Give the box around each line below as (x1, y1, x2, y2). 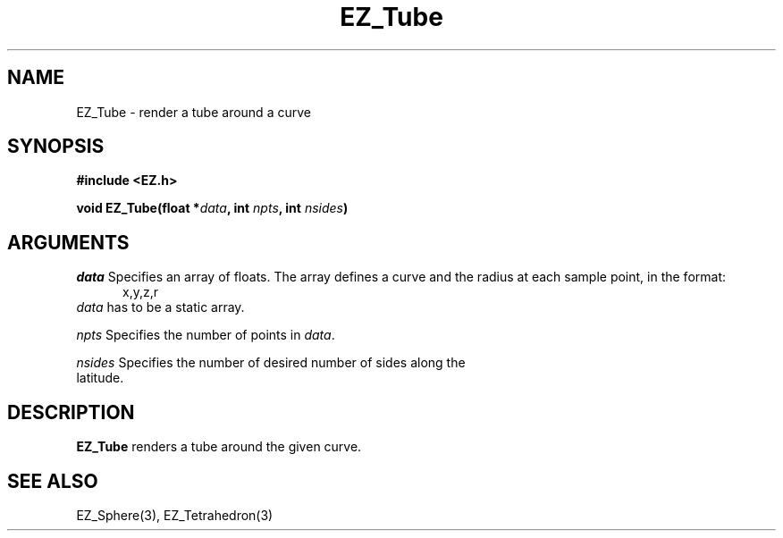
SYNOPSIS (7, 135, 105, 158)
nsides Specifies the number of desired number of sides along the (76, 355, 466, 371)
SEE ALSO (7, 469, 98, 492)
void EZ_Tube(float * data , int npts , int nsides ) (76, 200, 349, 216)
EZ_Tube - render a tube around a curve (76, 104, 311, 120)
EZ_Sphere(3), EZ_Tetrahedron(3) (76, 507, 274, 523)
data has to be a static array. (76, 299, 245, 315)
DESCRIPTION (7, 400, 135, 424)
